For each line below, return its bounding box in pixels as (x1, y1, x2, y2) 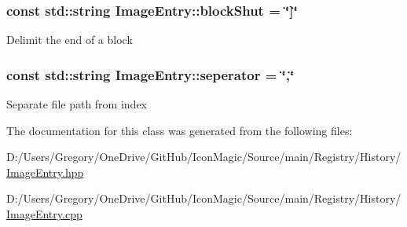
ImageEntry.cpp (6, 206, 82, 222)
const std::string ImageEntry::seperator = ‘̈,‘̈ (6, 64, 295, 84)
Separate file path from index (6, 96, 147, 112)
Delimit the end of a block (6, 31, 133, 48)
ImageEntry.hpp (6, 163, 84, 180)
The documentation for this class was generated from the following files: (6, 122, 353, 138)
